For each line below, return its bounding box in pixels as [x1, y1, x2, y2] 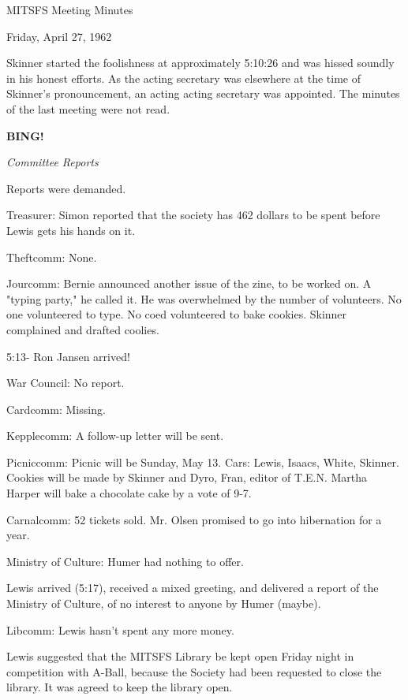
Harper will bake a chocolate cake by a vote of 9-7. [6, 485, 252, 501]
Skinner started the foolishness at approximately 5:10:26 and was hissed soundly [6, 54, 395, 71]
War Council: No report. [6, 374, 125, 391]
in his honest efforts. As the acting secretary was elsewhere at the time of [6, 69, 361, 86]
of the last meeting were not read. [6, 100, 170, 117]
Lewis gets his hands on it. [6, 222, 136, 238]
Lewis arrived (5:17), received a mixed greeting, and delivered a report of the [6, 579, 379, 596]
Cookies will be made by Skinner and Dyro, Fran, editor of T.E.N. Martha [6, 469, 368, 486]
